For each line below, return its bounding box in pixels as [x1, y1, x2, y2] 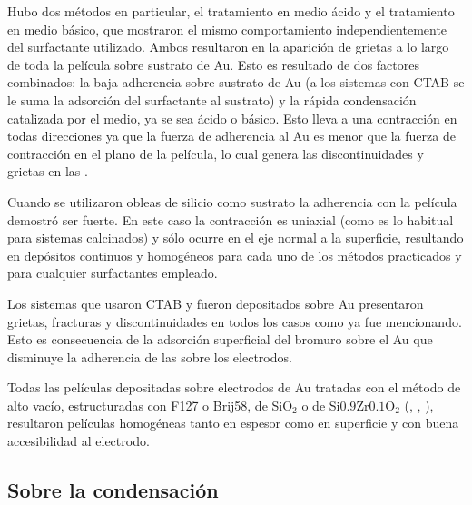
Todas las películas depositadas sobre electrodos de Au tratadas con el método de [7, 378, 461, 397]
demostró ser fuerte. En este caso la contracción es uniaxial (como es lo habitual [7, 210, 454, 229]
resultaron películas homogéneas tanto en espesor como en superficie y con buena [7, 413, 459, 432]
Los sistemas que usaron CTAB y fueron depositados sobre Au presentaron [7, 293, 424, 312]
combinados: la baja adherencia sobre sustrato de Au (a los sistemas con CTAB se [7, 73, 465, 92]
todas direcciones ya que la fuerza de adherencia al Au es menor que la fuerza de [7, 126, 456, 145]
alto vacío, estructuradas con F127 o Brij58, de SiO [7, 395, 293, 414]
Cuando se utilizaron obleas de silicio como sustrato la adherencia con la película [7, 192, 457, 211]
